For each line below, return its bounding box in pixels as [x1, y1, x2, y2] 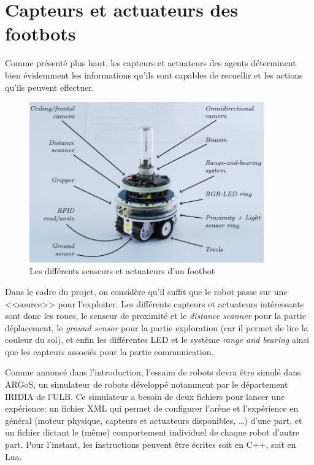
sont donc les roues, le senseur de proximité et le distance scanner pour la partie [5, 309, 306, 322]
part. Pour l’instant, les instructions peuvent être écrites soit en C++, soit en [5, 438, 296, 451]
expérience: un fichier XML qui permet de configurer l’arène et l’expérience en [5, 402, 299, 415]
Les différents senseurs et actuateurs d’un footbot [29, 264, 215, 277]
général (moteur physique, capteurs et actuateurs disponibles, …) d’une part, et [5, 413, 302, 426]
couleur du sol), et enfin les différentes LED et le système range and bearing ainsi [5, 333, 310, 346]
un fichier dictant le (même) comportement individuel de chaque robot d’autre [5, 426, 300, 439]
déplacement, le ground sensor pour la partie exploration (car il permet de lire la [5, 321, 308, 334]
